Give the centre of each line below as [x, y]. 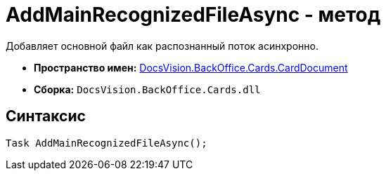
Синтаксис [46, 116]
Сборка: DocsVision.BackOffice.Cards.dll [147, 89]
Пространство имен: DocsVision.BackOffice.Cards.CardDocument [191, 67]
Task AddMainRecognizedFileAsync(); [107, 143]
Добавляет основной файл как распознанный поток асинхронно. [162, 46]
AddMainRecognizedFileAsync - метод [193, 15]
